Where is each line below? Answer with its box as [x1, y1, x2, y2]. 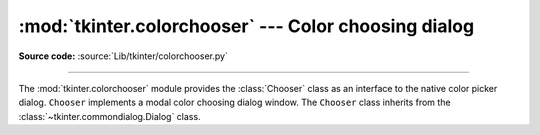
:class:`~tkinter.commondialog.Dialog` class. [18, 110, 201, 122]
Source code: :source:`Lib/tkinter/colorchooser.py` [18, 50, 229, 62]
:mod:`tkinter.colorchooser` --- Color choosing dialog [18, 15, 475, 37]
